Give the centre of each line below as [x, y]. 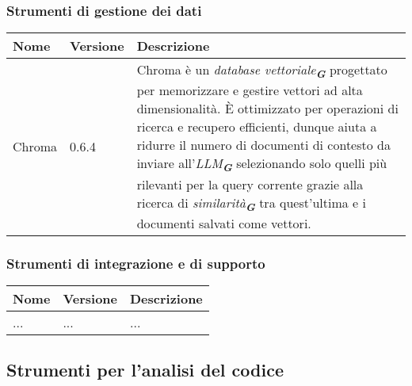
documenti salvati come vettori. [224, 223]
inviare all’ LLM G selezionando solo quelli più [262, 164]
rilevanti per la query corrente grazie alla [250, 184]
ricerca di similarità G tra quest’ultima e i [251, 203]
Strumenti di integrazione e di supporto [136, 263]
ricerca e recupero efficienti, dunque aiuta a [257, 127]
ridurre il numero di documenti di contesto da [263, 145]
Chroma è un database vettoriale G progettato [262, 71]
